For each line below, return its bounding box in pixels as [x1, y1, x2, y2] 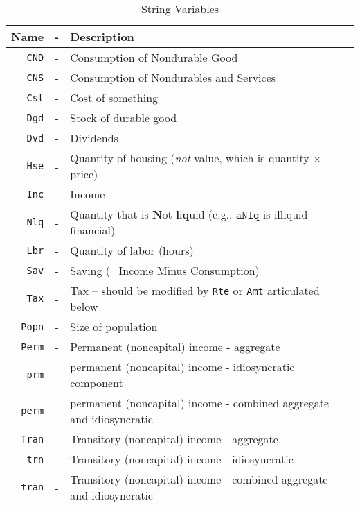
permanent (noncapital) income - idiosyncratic [70, 359, 295, 375]
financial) [70, 222, 116, 238]
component [70, 375, 123, 391]
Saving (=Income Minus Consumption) [70, 262, 260, 278]
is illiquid [262, 206, 308, 222]
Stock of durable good [70, 110, 177, 126]
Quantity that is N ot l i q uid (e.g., [70, 206, 233, 222]
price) [70, 166, 98, 182]
